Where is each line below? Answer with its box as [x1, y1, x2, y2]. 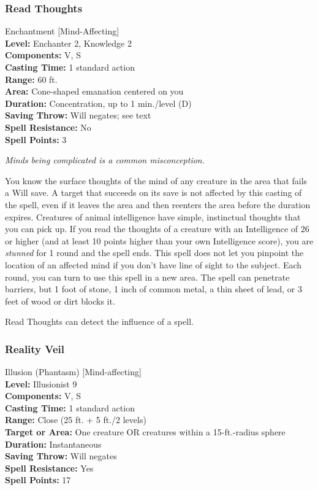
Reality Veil [5, 341, 65, 356]
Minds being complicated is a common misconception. [5, 154, 205, 166]
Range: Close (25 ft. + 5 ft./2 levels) [5, 413, 146, 426]
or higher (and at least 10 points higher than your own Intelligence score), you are [5, 234, 314, 247]
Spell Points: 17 [5, 473, 71, 486]
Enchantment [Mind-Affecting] [5, 25, 119, 37]
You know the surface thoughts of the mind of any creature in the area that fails [5, 174, 308, 187]
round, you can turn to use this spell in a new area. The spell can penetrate [5, 270, 290, 283]
